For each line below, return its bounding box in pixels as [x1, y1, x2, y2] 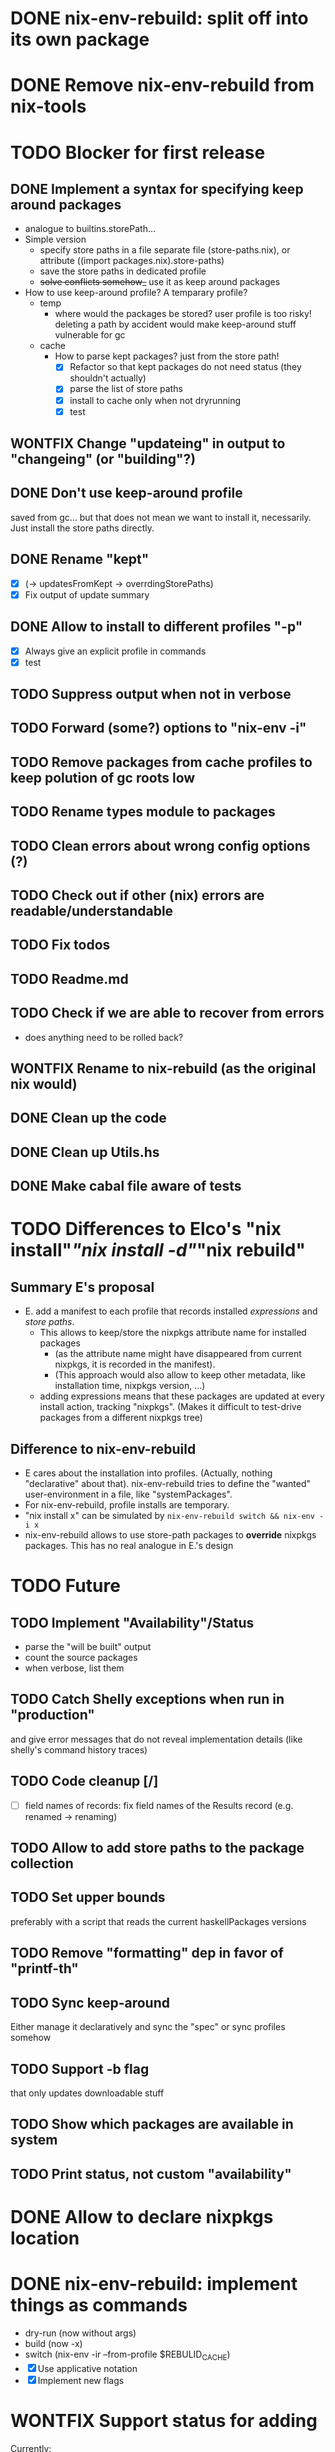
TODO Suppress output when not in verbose [10, 686, 292, 703]
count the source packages [24, 1652, 138, 1664]
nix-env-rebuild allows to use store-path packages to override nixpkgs [24, 1529, 317, 1541]
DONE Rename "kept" [10, 551, 150, 568]
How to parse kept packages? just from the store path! [54, 350, 280, 362]
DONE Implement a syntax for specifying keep [10, 180, 304, 197]
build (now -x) [24, 2337, 83, 2349]
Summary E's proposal [10, 1278, 155, 1296]
